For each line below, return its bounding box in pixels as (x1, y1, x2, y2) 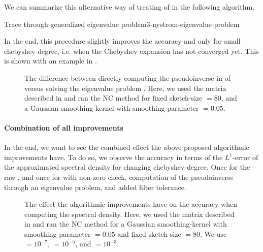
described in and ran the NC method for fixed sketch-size (24, 92, 203, 103)
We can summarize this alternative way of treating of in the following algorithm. (4, 2, 255, 12)
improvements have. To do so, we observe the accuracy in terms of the (4, 151, 223, 162)
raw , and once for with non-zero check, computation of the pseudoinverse (4, 171, 234, 182)
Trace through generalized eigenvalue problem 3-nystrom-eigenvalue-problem (4, 18, 240, 29)
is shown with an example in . (4, 55, 97, 66)
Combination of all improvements (4, 122, 123, 133)
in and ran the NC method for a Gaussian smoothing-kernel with (24, 218, 227, 229)
